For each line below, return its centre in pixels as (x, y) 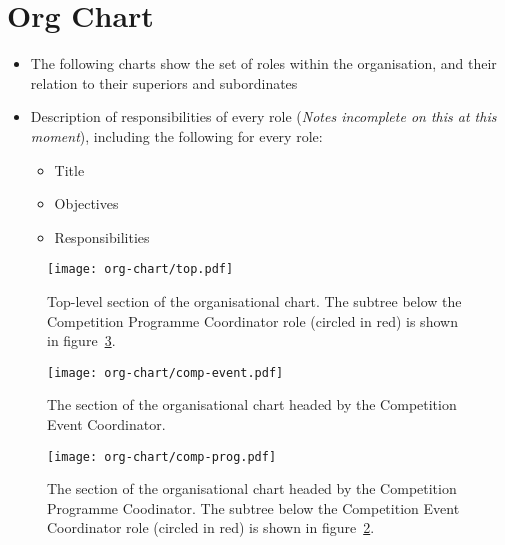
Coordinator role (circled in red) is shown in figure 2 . (211, 527)
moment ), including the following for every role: (176, 135)
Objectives (86, 203)
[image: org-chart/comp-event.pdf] (165, 372)
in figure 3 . (81, 340)
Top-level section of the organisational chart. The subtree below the (254, 300)
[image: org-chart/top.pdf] (140, 269)
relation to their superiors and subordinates (164, 82)
